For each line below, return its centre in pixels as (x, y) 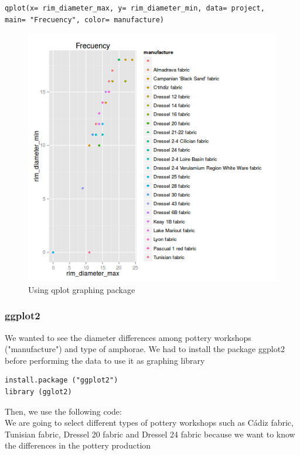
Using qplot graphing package (82, 289)
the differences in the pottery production (78, 445)
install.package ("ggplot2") (62, 380)
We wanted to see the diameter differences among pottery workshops (128, 337)
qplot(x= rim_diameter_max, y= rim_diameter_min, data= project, (135, 8)
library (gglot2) (38, 392)
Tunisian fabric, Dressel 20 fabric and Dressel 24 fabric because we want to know (150, 434)
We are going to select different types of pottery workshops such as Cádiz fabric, (149, 423)
